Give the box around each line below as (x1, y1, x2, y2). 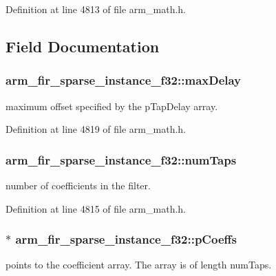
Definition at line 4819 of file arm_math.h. (6, 122, 186, 136)
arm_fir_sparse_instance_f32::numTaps (6, 151, 237, 168)
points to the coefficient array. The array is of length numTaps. (6, 257, 272, 272)
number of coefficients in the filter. (6, 178, 151, 192)
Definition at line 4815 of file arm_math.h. (6, 201, 186, 215)
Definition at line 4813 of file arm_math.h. (6, 2, 186, 16)
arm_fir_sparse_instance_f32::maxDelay (6, 72, 242, 89)
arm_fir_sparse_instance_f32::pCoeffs (15, 231, 237, 248)
